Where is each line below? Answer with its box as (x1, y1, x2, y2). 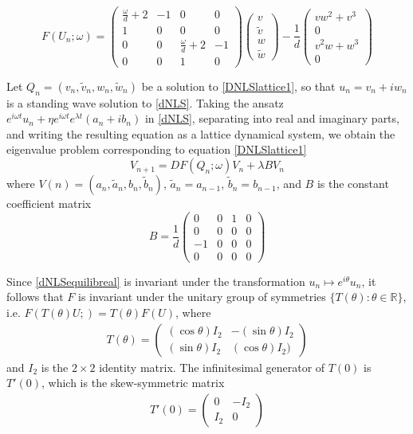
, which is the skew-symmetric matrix (41, 374, 225, 391)
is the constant (317, 175, 389, 192)
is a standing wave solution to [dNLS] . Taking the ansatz (6, 94, 284, 111)
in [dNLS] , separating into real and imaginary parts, (144, 110, 399, 127)
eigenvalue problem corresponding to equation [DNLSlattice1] (6, 141, 307, 158)
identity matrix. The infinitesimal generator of (99, 358, 325, 375)
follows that (6, 288, 64, 305)
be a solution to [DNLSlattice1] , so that (141, 77, 336, 94)
